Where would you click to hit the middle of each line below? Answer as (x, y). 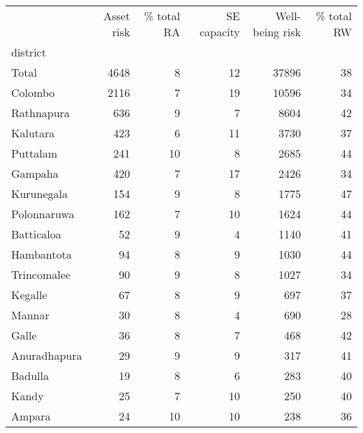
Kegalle (29, 295)
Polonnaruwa (43, 214)
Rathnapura (40, 113)
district (29, 52)
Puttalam (35, 153)
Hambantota (42, 254)
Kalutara (33, 133)
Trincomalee (41, 274)
